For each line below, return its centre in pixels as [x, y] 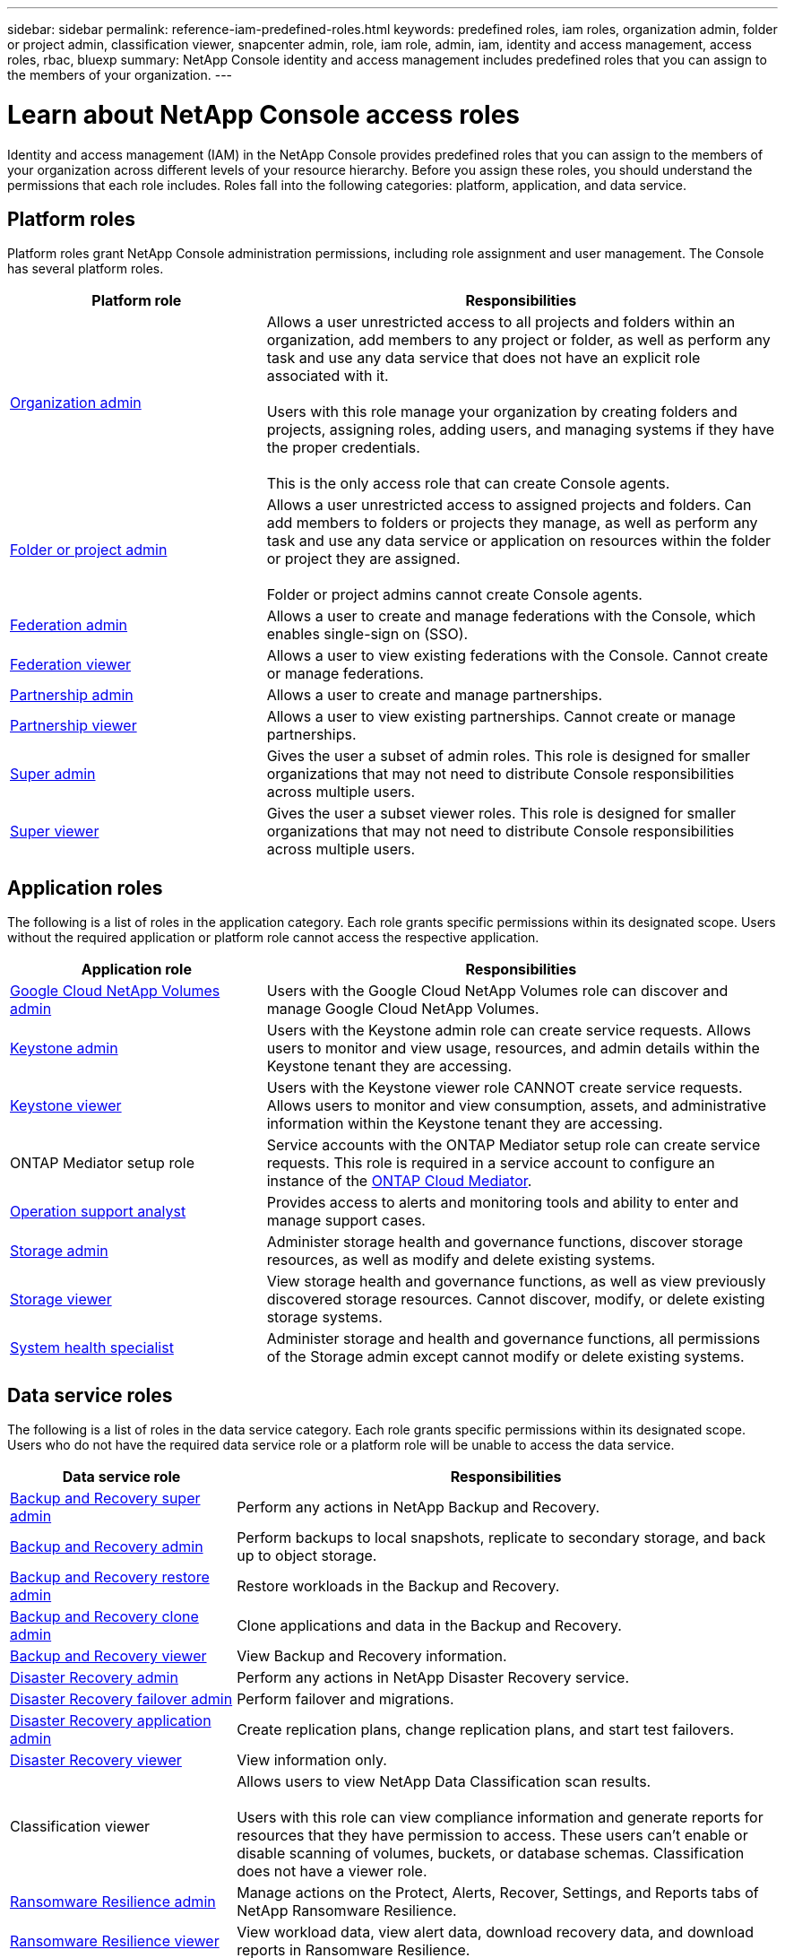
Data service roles [90, 1395]
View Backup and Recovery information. [372, 1656]
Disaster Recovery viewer [96, 1760]
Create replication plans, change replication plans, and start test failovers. [485, 1730]
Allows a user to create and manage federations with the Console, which [511, 616]
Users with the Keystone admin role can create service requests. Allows [509, 1031]
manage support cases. [346, 1221]
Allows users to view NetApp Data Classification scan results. [444, 1782]
